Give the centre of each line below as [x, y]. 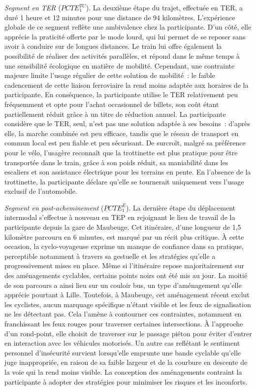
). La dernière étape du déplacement [181, 207]
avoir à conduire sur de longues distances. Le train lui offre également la [113, 46]
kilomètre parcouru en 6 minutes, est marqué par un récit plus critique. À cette [124, 236]
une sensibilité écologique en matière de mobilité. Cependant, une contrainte [120, 65]
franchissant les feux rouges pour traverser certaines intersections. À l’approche [124, 323]
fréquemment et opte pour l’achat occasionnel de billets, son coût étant [112, 104]
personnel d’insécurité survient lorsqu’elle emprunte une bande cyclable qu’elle [123, 352]
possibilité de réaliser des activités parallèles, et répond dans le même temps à [122, 55]
